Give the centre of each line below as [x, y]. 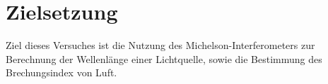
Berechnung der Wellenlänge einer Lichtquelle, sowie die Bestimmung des [164, 58]
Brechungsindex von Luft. [61, 72]
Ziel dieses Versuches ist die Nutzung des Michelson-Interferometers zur [160, 45]
